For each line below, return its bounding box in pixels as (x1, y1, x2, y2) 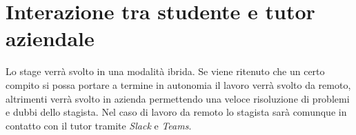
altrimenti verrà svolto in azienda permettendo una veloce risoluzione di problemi (6, 91, 350, 105)
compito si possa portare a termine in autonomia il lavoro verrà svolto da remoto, (6, 77, 351, 92)
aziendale (6, 24, 95, 52)
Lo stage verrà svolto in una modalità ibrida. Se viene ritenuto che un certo (6, 64, 325, 79)
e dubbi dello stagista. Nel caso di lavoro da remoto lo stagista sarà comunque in (6, 105, 347, 119)
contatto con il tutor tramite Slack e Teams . (6, 118, 192, 132)
